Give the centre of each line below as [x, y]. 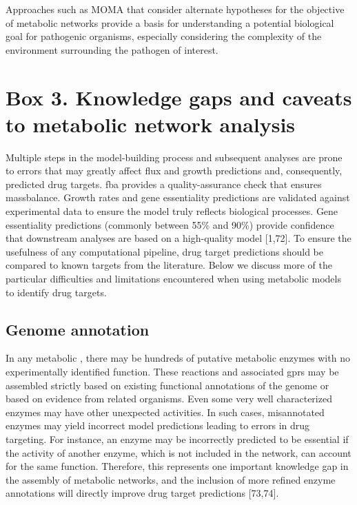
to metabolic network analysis [151, 124]
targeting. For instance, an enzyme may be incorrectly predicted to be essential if [177, 439]
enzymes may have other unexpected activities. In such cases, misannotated [165, 412]
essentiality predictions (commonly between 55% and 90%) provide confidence [170, 224]
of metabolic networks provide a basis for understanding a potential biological [170, 22]
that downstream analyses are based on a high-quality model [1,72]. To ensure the [178, 238]
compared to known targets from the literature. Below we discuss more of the [169, 265]
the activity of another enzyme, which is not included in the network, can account [178, 452]
